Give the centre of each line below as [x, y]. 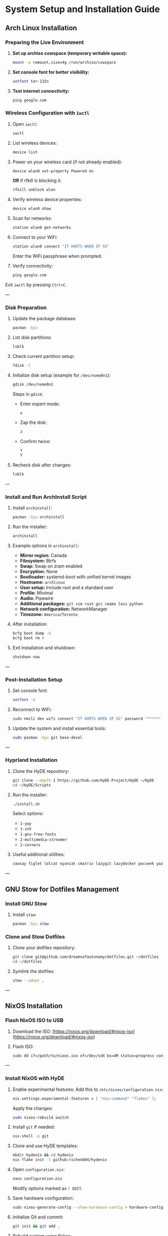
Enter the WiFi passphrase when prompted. [57, 256]
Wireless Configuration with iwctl [47, 113]
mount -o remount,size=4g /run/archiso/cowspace [64, 62]
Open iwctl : [25, 124]
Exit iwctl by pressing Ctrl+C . [36, 285]
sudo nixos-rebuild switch [41, 1118]
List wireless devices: [35, 143]
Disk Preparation [26, 307]
